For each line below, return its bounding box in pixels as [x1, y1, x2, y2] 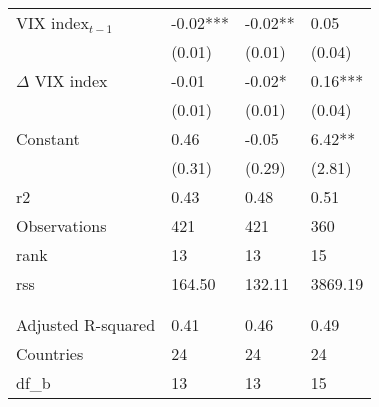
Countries [16, 342, 84, 365]
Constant [16, 127, 80, 150]
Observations [16, 214, 107, 237]
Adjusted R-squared [16, 313, 156, 336]
